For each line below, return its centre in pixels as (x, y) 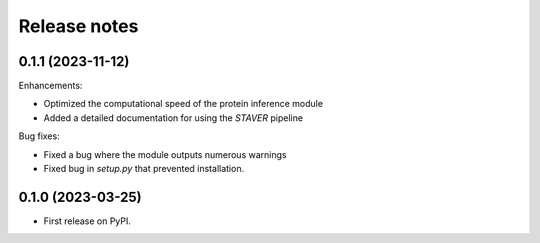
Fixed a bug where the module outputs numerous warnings (165, 154)
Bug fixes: (39, 136)
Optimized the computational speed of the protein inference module (183, 104)
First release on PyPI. (87, 221)
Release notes (78, 26)
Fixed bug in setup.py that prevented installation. (144, 169)
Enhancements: (50, 86)
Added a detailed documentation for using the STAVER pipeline (173, 117)
